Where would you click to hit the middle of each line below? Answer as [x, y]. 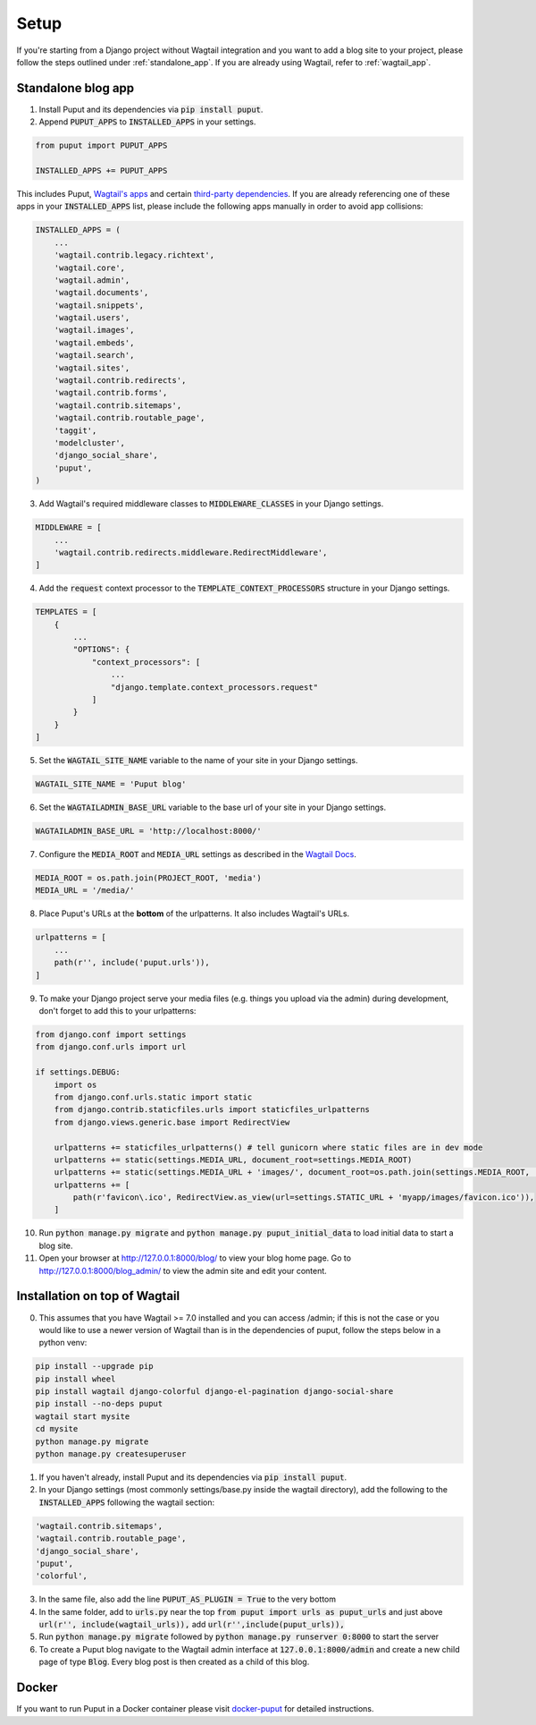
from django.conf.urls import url [111, 1047]
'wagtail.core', [89, 268]
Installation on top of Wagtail [98, 1296]
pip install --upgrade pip [94, 1366]
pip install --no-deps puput [99, 1404]
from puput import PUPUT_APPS [101, 146]
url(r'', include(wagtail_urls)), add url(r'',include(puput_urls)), [192, 1625]
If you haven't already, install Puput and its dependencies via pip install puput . [193, 1477]
